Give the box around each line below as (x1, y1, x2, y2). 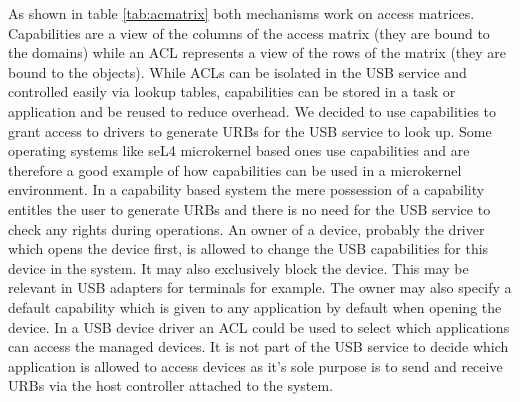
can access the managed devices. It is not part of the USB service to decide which (8, 336, 509, 357)
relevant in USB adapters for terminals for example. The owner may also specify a (8, 277, 512, 298)
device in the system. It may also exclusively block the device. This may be (8, 257, 469, 278)
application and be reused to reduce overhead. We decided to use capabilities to (8, 100, 497, 121)
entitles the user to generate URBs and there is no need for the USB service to (8, 198, 491, 219)
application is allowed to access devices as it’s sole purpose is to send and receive (8, 355, 503, 376)
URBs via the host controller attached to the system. (8, 375, 334, 396)
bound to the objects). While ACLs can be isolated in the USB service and (8, 61, 467, 82)
